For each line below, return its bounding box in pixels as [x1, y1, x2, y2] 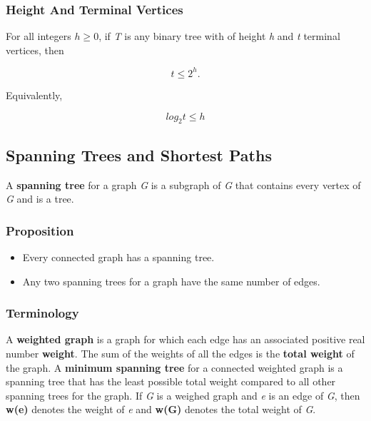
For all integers [6, 29, 71, 44]
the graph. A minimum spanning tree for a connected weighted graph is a [6, 360, 343, 375]
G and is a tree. [6, 191, 74, 206]
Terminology [6, 304, 79, 322]
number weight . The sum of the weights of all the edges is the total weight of [6, 345, 355, 360]
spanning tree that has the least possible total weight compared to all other [6, 374, 336, 389]
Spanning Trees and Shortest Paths [6, 143, 272, 166]
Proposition [6, 221, 74, 239]
